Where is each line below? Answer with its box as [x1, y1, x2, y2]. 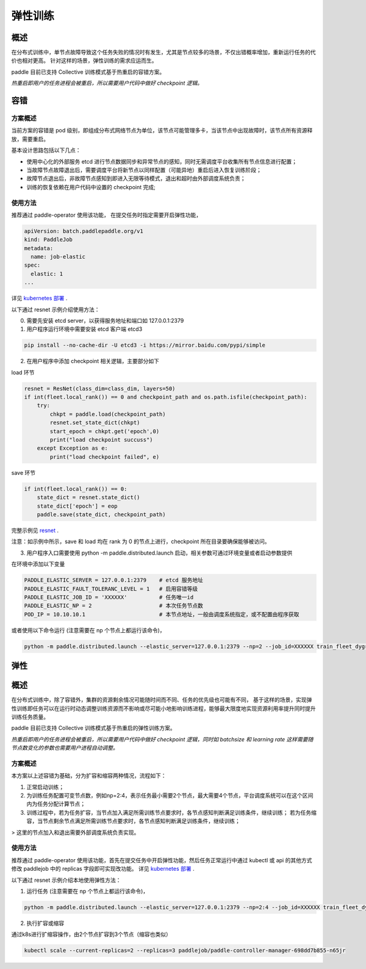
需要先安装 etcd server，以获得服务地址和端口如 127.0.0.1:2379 [26, 317, 184, 324]
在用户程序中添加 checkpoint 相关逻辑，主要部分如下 [26, 358, 160, 365]
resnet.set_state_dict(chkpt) [49, 419, 140, 427]
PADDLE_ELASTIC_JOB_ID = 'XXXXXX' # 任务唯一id [24, 594, 194, 600]
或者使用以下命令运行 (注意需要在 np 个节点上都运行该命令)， [11, 626, 165, 634]
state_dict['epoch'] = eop [37, 502, 118, 510]
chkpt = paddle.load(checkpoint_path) [49, 411, 166, 417]
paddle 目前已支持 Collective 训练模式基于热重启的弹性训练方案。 [11, 724, 176, 732]
